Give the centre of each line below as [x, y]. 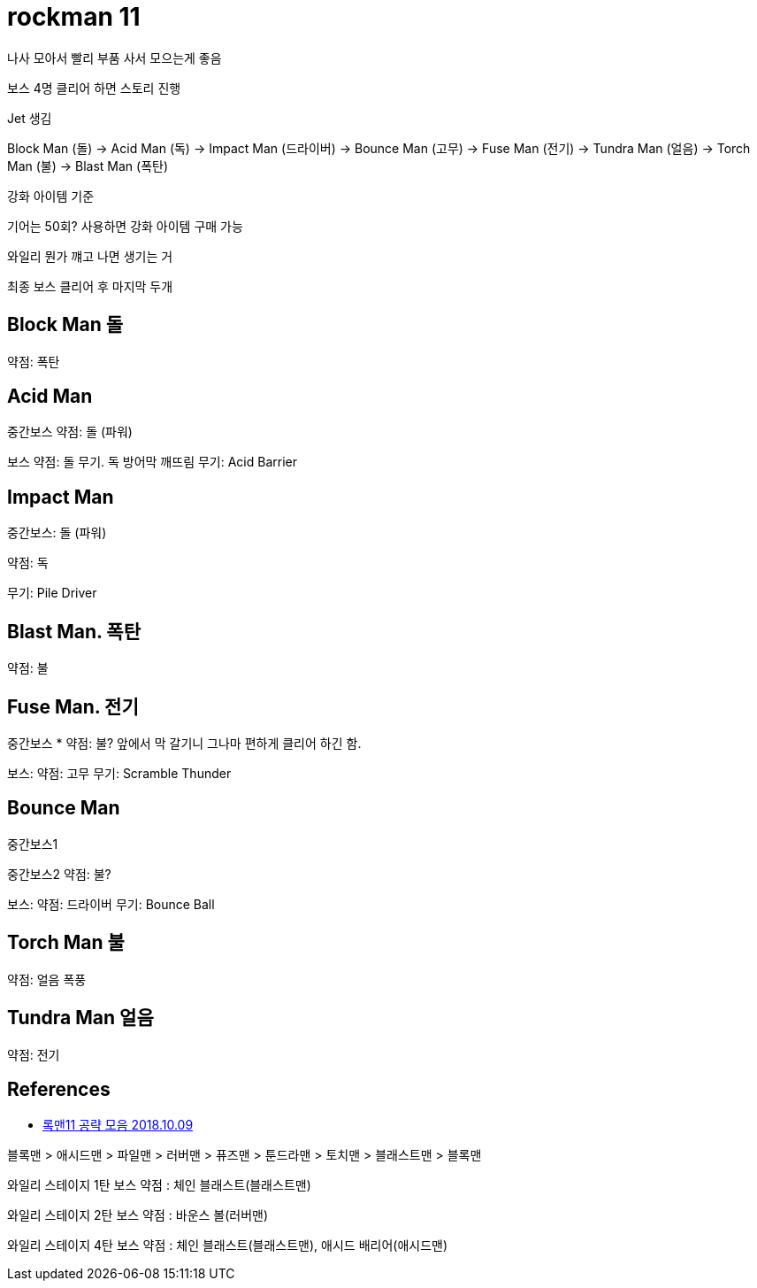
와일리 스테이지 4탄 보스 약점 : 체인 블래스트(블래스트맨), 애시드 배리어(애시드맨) [228, 1246]
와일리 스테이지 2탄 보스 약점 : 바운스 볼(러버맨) [138, 1215]
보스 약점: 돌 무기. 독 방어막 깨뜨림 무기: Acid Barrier [152, 462]
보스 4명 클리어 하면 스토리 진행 [94, 88]
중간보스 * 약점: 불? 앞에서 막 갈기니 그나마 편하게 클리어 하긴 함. [184, 743]
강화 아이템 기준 [51, 196]
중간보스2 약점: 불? [59, 874]
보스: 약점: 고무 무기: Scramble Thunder [119, 773]
